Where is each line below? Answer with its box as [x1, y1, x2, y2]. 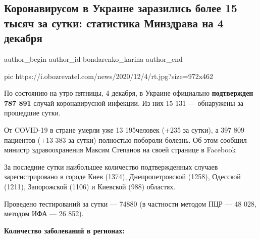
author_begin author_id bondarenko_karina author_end [4, 53, 183, 64]
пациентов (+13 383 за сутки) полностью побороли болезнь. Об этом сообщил [4, 134, 247, 145]
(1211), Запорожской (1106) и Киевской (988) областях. [4, 181, 176, 191]
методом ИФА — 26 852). [4, 208, 84, 219]
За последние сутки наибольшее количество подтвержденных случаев [4, 161, 218, 172]
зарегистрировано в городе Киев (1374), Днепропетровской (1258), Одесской [4, 171, 241, 182]
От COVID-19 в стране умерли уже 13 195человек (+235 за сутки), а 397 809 [4, 124, 244, 135]
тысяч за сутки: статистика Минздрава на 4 [4, 15, 224, 30]
